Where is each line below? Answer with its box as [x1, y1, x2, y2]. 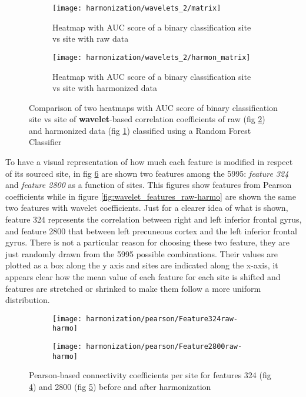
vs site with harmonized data [52, 82, 157, 94]
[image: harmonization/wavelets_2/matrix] [52, 4, 221, 12]
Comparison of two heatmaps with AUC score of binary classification [29, 101, 278, 113]
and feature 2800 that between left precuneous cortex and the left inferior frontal [5, 224, 297, 237]
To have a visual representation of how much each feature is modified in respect [5, 156, 293, 168]
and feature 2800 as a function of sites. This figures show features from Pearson [5, 179, 292, 191]
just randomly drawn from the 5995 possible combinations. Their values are [5, 247, 278, 260]
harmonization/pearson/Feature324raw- [86, 314, 238, 323]
